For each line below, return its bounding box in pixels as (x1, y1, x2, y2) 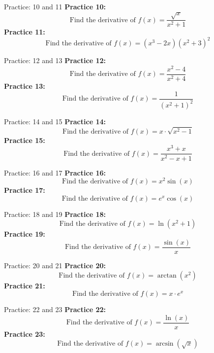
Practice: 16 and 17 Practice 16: (4, 167, 106, 177)
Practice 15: (4, 135, 45, 145)
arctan (157, 272, 177, 279)
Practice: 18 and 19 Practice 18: (4, 209, 106, 219)
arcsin (155, 340, 174, 348)
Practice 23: (4, 328, 45, 339)
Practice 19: (4, 229, 45, 239)
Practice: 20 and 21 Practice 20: (4, 260, 106, 271)
